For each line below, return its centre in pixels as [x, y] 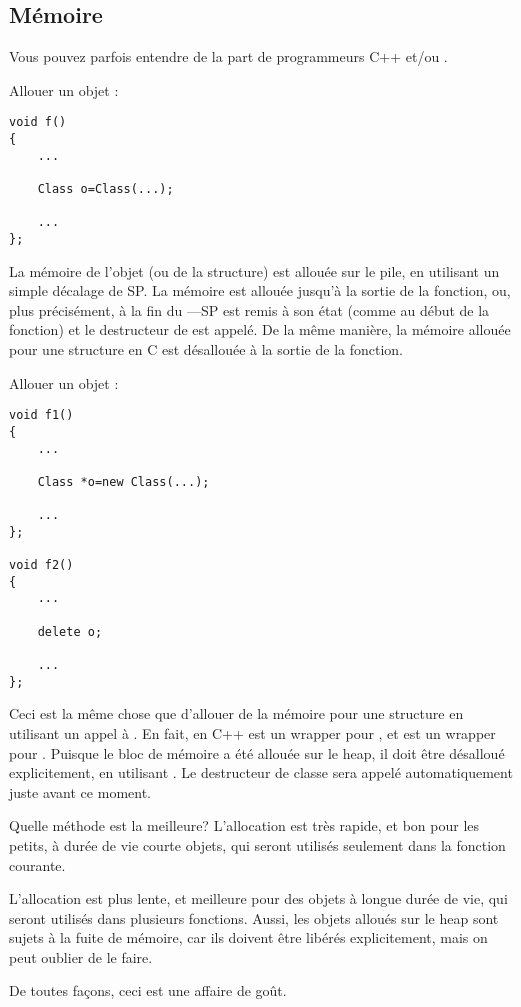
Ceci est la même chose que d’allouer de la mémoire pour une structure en [236, 713]
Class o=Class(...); [105, 189]
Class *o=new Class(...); [123, 481]
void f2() [41, 565]
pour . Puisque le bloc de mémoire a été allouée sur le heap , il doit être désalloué [257, 752]
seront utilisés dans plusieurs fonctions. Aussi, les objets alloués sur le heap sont [254, 917]
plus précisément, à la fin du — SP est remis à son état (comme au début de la [249, 309]
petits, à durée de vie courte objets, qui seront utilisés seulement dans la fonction [257, 844]
